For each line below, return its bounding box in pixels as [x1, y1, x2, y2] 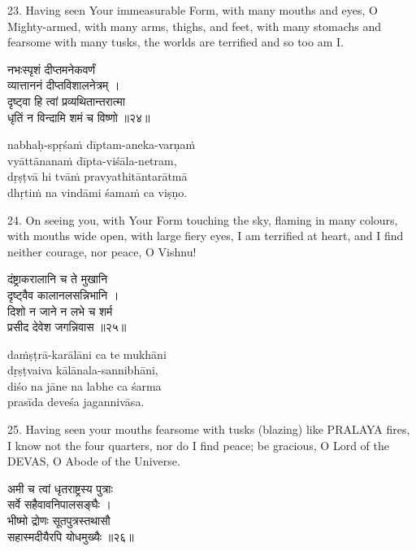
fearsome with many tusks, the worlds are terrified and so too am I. [7, 33, 344, 50]
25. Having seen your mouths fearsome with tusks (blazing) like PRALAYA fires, [7, 421, 410, 438]
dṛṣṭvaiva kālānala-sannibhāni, [7, 361, 158, 378]
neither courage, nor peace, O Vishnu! [7, 243, 197, 260]
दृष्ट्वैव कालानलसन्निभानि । [7, 286, 119, 303]
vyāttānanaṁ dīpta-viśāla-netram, [7, 151, 177, 168]
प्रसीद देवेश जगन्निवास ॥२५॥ [7, 318, 127, 335]
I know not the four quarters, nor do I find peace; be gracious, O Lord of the [7, 436, 389, 453]
